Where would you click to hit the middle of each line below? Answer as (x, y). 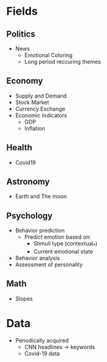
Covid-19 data (42, 353)
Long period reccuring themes (63, 62)
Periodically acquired (42, 340)
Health (19, 148)
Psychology (30, 216)
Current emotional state (63, 252)
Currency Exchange (40, 109)
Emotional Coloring (48, 55)
